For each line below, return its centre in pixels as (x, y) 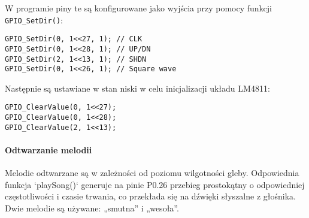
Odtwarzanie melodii (49, 150)
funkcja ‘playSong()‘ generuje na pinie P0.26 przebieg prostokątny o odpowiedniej (155, 184)
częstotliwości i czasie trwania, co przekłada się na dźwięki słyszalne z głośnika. (150, 196)
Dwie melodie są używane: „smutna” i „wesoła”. (92, 208)
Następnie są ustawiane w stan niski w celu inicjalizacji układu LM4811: (137, 88)
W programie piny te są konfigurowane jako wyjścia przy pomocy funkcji (138, 8)
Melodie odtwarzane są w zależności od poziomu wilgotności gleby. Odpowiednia (152, 173)
